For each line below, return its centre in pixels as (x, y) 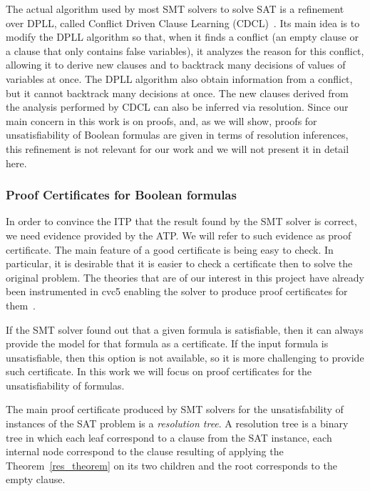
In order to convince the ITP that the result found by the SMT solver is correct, (181, 221)
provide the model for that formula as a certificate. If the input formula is (167, 343)
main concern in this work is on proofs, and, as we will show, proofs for (161, 120)
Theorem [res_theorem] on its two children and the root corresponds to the (171, 465)
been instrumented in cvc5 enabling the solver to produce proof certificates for (177, 291)
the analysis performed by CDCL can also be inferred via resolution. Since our (177, 107)
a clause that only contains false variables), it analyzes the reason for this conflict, (185, 50)
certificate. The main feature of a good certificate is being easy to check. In (170, 249)
